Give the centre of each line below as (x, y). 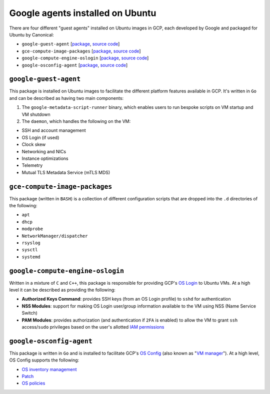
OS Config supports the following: (44, 360)
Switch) (29, 313)
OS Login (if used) (40, 137)
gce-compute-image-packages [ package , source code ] (81, 51)
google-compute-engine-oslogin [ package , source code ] (85, 58)
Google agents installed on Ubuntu (83, 13)
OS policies (33, 383)
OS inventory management (49, 369)
